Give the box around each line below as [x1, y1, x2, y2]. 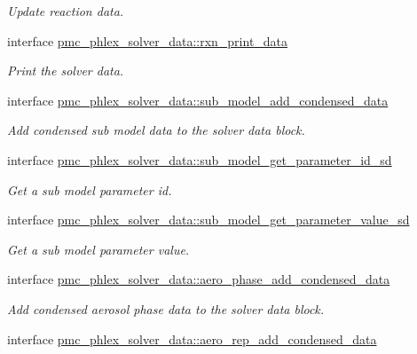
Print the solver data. [7, 61, 124, 80]
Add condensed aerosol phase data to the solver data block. [7, 299, 325, 318]
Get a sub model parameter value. [7, 240, 190, 258]
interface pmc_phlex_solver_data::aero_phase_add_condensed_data [7, 270, 390, 288]
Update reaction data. [7, 2, 124, 20]
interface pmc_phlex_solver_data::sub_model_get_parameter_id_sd [7, 150, 392, 169]
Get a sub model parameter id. [7, 180, 172, 199]
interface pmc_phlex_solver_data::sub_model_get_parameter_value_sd [7, 210, 410, 229]
